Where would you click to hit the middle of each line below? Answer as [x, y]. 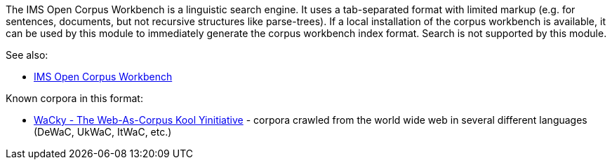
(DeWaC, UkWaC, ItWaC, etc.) [103, 132]
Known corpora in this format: [74, 98]
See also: [27, 55]
